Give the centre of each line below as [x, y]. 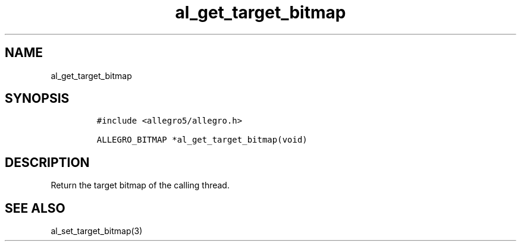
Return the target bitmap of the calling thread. [140, 185]
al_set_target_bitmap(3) [97, 231]
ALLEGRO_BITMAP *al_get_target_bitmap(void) [202, 140]
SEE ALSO [35, 208]
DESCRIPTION [47, 162]
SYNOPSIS [37, 99]
